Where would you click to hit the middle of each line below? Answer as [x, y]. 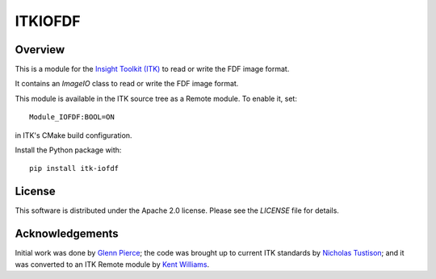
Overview [40, 50]
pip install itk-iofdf [74, 169]
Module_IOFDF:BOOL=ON [72, 117]
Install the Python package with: [68, 150]
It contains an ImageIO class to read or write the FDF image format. [127, 84]
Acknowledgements [67, 234]
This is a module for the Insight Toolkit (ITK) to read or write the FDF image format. [152, 69]
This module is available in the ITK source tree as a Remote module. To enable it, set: [156, 98]
